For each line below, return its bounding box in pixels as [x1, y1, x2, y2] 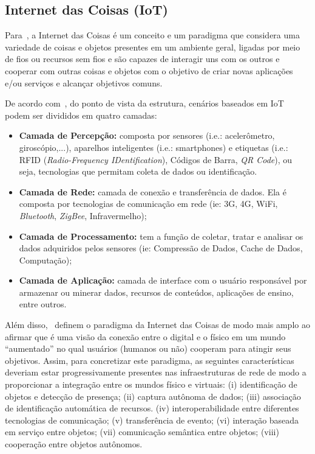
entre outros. [19, 298, 67, 310]
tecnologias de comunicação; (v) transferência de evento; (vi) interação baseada [5, 413, 299, 426]
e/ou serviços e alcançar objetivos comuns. [5, 76, 163, 89]
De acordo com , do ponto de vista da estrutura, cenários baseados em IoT [5, 97, 284, 110]
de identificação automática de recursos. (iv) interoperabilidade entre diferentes [5, 402, 299, 414]
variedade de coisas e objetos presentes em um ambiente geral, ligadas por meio [5, 40, 300, 53]
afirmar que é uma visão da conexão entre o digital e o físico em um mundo [5, 330, 286, 343]
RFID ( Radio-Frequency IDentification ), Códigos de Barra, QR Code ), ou [19, 153, 293, 166]
